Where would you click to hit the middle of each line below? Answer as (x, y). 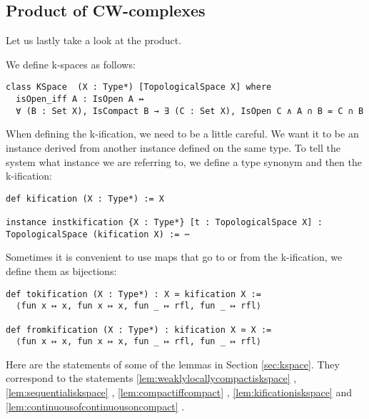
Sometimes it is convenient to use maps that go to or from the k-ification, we (174, 257)
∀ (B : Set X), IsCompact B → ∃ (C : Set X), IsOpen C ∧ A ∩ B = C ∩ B (190, 111)
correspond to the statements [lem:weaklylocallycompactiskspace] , (151, 378)
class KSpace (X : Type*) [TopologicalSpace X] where (139, 87)
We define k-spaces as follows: (71, 64)
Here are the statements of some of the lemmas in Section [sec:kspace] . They (173, 364)
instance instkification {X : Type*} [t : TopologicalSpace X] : (164, 223)
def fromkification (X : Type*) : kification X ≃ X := (139, 330)
